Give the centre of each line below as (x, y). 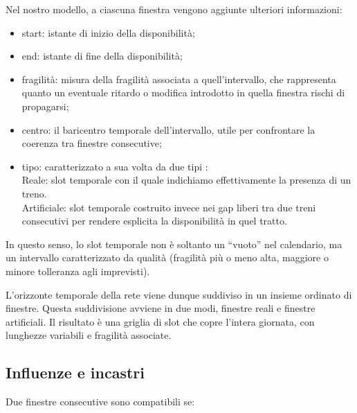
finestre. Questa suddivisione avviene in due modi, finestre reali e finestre (161, 308)
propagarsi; (45, 106)
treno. (34, 193)
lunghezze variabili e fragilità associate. (89, 335)
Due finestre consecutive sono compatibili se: (100, 402)
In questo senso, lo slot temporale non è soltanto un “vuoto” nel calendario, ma (174, 244)
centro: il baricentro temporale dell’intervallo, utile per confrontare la (168, 129)
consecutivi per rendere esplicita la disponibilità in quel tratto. (154, 221)
